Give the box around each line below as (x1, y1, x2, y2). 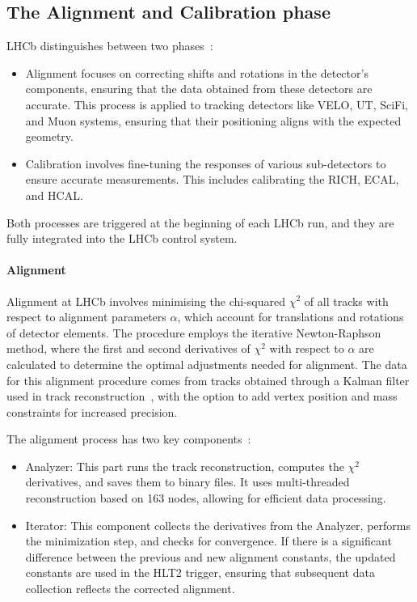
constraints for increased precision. (6, 403, 178, 420)
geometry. (25, 128, 74, 145)
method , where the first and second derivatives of (6, 340, 251, 357)
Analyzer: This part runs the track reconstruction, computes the (25, 457, 344, 474)
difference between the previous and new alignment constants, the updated (25, 548, 396, 565)
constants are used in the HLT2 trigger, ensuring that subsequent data (25, 564, 375, 581)
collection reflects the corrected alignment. (25, 580, 235, 597)
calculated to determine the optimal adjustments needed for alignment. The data (6, 355, 407, 372)
